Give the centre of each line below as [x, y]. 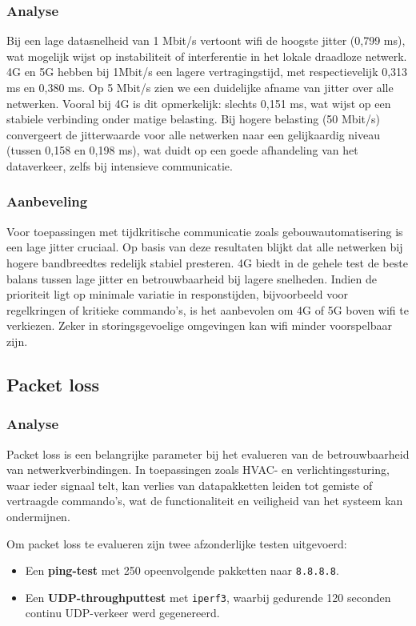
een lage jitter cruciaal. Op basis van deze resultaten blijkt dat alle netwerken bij [205, 247]
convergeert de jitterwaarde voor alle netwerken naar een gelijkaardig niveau [193, 134]
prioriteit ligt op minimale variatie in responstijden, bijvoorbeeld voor [178, 294]
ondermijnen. [38, 516]
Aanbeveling [47, 201]
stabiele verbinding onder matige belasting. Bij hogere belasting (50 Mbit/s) [193, 119]
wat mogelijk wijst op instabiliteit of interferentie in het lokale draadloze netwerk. [207, 56]
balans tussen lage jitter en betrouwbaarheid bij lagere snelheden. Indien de [192, 278]
